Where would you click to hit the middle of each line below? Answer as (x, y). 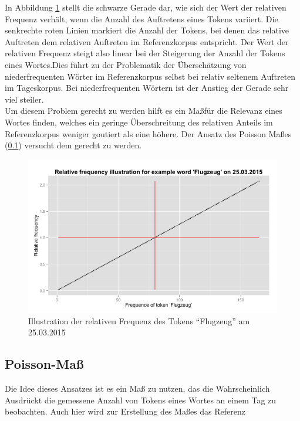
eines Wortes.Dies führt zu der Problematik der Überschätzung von (126, 64)
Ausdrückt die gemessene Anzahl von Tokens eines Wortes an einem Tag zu (141, 400)
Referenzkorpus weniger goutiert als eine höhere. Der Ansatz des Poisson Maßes (148, 133)
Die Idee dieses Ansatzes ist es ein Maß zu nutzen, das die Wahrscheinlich (137, 388)
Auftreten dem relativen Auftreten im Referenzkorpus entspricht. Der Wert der (147, 41)
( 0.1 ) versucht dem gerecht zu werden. (73, 145)
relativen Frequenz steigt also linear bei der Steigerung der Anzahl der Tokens (145, 53)
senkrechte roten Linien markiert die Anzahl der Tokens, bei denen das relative (147, 30)
